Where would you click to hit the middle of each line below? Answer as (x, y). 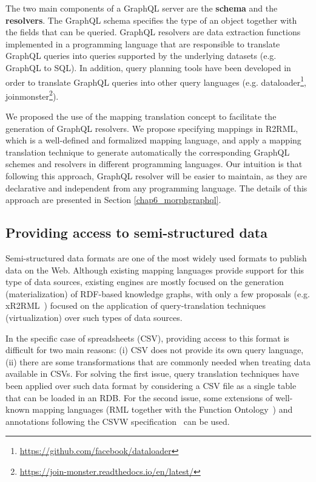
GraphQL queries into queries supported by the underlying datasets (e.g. (141, 56)
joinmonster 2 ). (32, 95)
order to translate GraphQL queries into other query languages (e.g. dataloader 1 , (156, 81)
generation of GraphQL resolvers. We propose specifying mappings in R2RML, (152, 128)
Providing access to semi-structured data (136, 232)
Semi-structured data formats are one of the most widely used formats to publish (156, 258)
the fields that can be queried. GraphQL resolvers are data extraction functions (153, 32)
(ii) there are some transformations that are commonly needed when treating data (158, 361)
